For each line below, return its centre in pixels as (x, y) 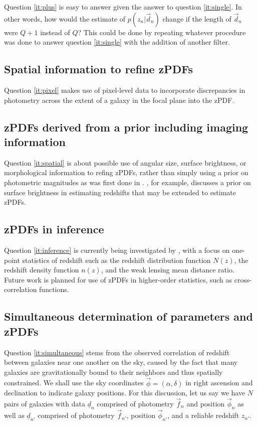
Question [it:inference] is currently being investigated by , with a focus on (117, 250)
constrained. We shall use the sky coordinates (74, 383)
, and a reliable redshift (203, 415)
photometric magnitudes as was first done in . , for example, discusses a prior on (127, 182)
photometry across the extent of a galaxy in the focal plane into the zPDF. (119, 100)
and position (206, 403)
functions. (54, 289)
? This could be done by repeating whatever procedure (162, 32)
